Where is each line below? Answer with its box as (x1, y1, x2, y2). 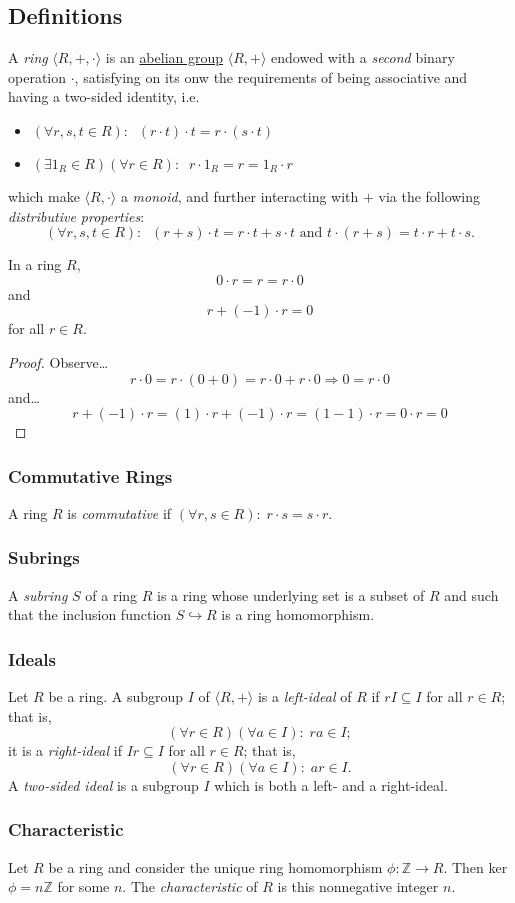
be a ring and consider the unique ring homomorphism (48, 856, 383, 877)
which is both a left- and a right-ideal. (214, 774, 448, 795)
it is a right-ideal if (8, 740, 122, 761)
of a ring (85, 584, 138, 605)
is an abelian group (105, 47, 224, 68)
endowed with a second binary (271, 47, 455, 68)
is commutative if (67, 502, 172, 523)
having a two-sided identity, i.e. (8, 86, 200, 107)
